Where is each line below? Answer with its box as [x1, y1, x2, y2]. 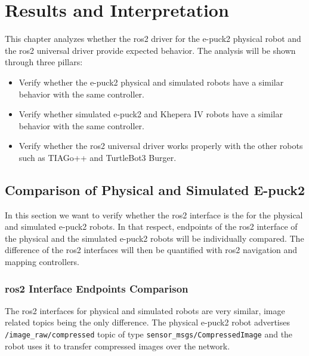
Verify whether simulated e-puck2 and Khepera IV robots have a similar [18, 108, 283, 120]
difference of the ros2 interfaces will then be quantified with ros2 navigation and [5, 244, 298, 256]
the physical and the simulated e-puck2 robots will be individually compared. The [5, 232, 304, 244]
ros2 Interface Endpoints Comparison [5, 281, 189, 296]
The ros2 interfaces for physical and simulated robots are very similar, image [5, 304, 285, 317]
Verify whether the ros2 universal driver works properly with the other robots [18, 139, 303, 152]
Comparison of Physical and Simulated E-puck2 [5, 180, 305, 199]
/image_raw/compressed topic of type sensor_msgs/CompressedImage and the [5, 328, 293, 340]
